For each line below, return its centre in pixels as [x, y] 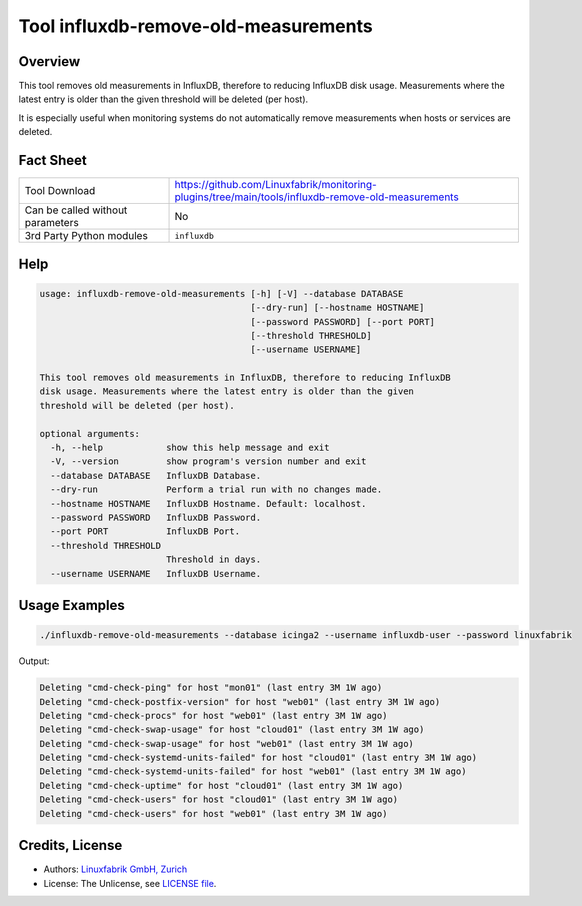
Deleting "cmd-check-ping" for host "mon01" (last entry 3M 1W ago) [211, 688]
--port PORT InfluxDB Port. [145, 531]
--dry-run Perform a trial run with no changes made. [216, 489]
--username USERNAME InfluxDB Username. [156, 573]
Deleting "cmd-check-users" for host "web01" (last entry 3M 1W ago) [213, 813]
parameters [51, 223]
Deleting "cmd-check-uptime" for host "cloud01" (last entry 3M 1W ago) [221, 785]
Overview [49, 61]
